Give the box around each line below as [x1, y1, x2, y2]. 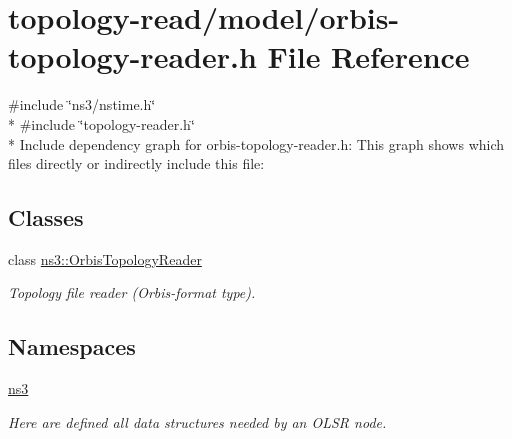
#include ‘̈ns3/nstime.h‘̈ [8, 94, 156, 115]
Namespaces [8, 331, 136, 362]
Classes [8, 202, 84, 233]
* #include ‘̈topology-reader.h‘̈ [8, 113, 195, 134]
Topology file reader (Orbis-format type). [8, 282, 256, 303]
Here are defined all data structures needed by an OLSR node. [8, 411, 387, 432]
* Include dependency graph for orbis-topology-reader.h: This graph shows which [8, 133, 505, 154]
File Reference [267, 36, 470, 77]
